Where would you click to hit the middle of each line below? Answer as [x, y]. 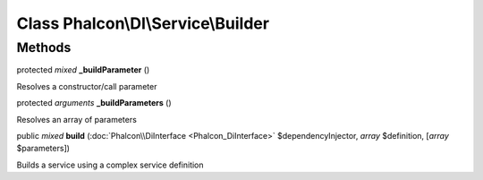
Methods [44, 47]
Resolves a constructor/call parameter [87, 86]
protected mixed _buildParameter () [83, 70]
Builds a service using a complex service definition [110, 165]
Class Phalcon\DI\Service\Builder [143, 23]
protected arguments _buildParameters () [94, 103]
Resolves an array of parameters [77, 119]
